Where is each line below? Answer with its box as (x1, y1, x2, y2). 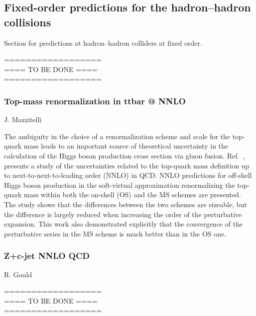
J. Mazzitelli (4, 114, 42, 125)
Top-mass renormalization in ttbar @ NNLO (4, 94, 186, 107)
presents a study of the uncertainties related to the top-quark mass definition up (4, 160, 250, 170)
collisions (4, 14, 51, 29)
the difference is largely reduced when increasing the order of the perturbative (4, 209, 242, 219)
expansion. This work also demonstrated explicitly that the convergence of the (4, 219, 243, 229)
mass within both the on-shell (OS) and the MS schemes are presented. (23, 189, 241, 200)
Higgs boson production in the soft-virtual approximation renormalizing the (4, 179, 235, 190)
